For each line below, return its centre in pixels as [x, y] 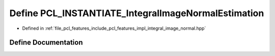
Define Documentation [46, 43]
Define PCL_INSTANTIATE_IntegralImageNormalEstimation [137, 13]
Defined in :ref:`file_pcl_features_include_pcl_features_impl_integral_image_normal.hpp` [114, 28]
